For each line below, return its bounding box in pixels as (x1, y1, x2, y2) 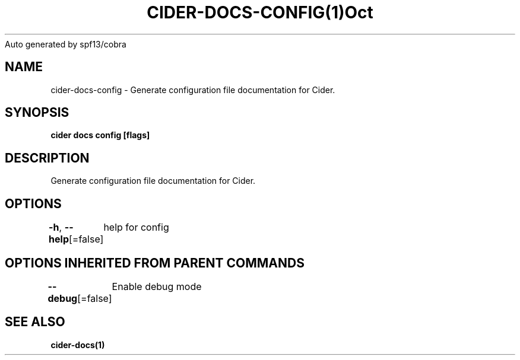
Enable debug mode (112, 280, 202, 292)
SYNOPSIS (5, 105, 69, 120)
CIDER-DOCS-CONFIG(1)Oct (147, 2, 373, 23)
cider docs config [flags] (50, 130, 150, 141)
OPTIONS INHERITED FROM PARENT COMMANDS (5, 255, 305, 270)
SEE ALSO (5, 314, 65, 330)
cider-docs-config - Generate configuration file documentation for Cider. (50, 84, 335, 95)
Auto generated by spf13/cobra (5, 39, 126, 49)
